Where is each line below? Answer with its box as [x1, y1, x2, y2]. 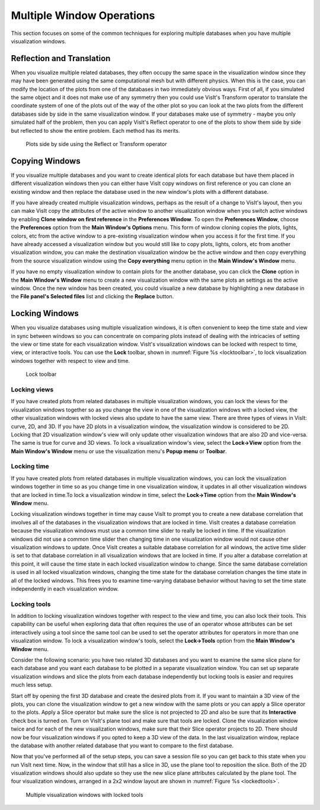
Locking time [11, 463, 50, 471]
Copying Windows [11, 156, 81, 166]
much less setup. [11, 681, 53, 688]
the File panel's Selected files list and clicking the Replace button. [11, 293, 174, 300]
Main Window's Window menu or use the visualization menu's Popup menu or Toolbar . [11, 448, 227, 455]
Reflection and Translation [11, 53, 111, 63]
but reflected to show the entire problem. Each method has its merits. [11, 127, 180, 134]
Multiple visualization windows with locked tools [25, 791, 143, 798]
